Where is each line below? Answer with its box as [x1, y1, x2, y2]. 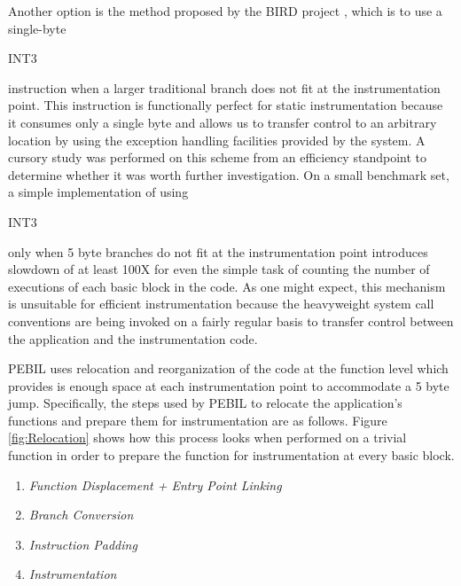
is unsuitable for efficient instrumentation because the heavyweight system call [8, 294, 434, 313]
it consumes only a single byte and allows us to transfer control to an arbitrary [8, 113, 437, 131]
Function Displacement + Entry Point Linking [28, 475, 282, 494]
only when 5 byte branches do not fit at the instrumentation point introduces [8, 242, 428, 261]
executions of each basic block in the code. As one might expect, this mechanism [8, 277, 446, 295]
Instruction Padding [28, 535, 137, 553]
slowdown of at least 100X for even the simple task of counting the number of [8, 260, 430, 278]
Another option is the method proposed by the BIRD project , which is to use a [8, 2, 442, 20]
